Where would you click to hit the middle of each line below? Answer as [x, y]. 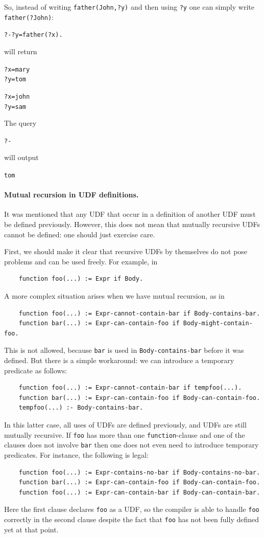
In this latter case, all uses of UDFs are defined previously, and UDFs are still [125, 425]
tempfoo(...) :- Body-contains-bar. [81, 408]
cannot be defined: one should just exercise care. [80, 234]
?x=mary [17, 69]
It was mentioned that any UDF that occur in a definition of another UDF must [130, 214]
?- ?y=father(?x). [33, 35]
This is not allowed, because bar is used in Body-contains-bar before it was [124, 350]
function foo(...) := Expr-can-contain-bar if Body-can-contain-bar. [139, 492]
